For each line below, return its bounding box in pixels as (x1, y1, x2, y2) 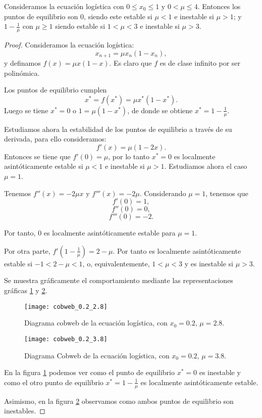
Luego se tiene (4, 105, 48, 115)
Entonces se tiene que (4, 151, 71, 161)
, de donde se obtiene (127, 105, 193, 115)
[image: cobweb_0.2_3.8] (24, 335, 108, 343)
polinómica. (4, 67, 40, 78)
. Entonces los (197, 1, 241, 11)
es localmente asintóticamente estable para (43, 227, 176, 238)
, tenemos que (205, 188, 248, 198)
